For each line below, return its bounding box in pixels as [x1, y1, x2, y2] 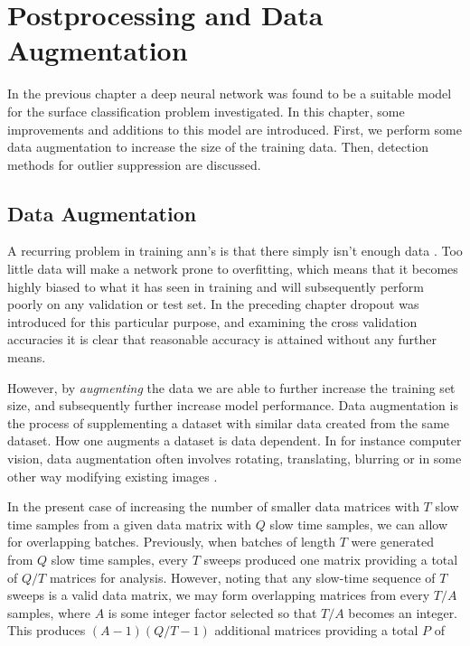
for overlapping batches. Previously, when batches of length [7, 532, 336, 551]
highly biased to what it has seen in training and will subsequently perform [7, 276, 424, 295]
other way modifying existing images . [7, 466, 218, 485]
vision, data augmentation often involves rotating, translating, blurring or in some [7, 449, 462, 468]
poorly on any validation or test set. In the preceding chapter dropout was [7, 295, 419, 314]
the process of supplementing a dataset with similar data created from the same [7, 413, 450, 432]
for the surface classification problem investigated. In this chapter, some [7, 101, 405, 120]
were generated [351, 532, 434, 551]
